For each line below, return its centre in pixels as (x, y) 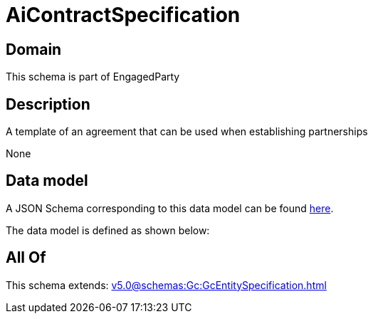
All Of (26, 258)
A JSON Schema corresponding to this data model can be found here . (170, 208)
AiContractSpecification (123, 15)
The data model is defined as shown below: (108, 230)
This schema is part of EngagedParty (93, 77)
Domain (34, 49)
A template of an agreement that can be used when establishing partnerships (187, 132)
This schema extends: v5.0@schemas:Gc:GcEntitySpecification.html (166, 285)
